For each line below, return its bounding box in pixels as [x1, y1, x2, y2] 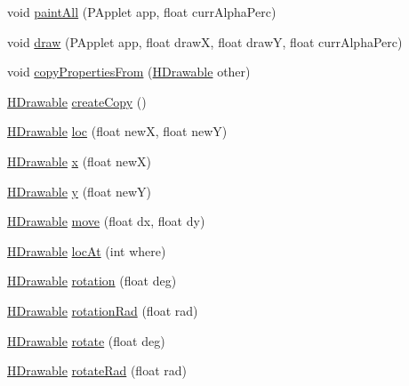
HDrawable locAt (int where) [7, 241, 166, 260]
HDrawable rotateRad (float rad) [7, 361, 187, 380]
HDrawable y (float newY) [7, 181, 152, 200]
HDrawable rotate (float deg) [7, 331, 165, 350]
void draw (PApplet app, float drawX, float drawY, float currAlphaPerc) [7, 32, 403, 51]
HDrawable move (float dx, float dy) [7, 212, 205, 230]
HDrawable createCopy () [7, 92, 147, 110]
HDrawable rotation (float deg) [7, 271, 177, 290]
